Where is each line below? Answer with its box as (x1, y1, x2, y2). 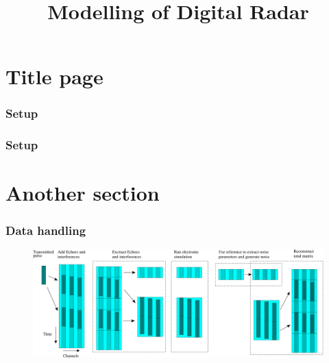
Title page (5, 62, 103, 90)
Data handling (5, 221, 86, 238)
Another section (5, 179, 160, 207)
